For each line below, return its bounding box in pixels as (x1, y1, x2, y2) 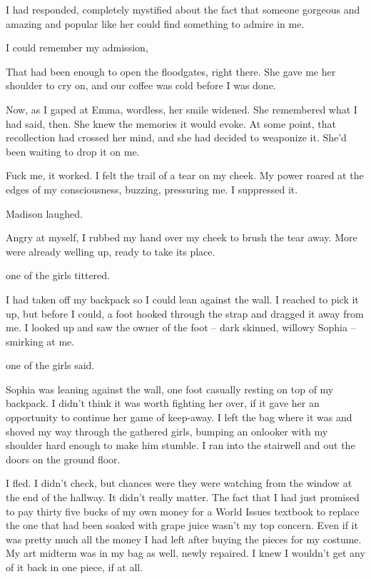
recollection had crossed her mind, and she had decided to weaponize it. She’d (6, 130, 347, 145)
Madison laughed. (6, 206, 83, 221)
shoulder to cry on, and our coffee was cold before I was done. (6, 78, 276, 93)
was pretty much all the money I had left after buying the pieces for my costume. (6, 531, 362, 546)
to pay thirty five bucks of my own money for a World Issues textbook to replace (6, 503, 360, 518)
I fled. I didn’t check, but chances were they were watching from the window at (6, 475, 352, 490)
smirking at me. (6, 333, 75, 348)
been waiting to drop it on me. (6, 144, 140, 158)
